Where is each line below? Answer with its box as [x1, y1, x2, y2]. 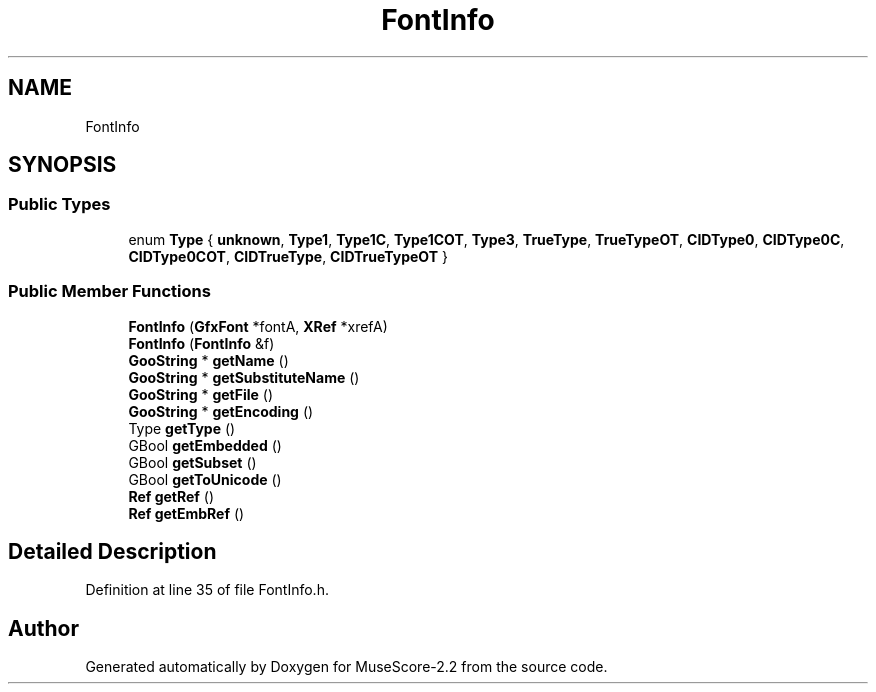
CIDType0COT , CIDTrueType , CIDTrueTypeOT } [128, 247, 448, 265]
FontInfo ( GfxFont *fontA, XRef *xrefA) [128, 317, 388, 335]
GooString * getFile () [128, 385, 274, 403]
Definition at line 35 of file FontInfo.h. [85, 581, 329, 599]
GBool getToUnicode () [128, 470, 282, 488]
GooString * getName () [128, 351, 289, 369]
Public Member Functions [8, 281, 211, 302]
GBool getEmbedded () [128, 436, 282, 454]
